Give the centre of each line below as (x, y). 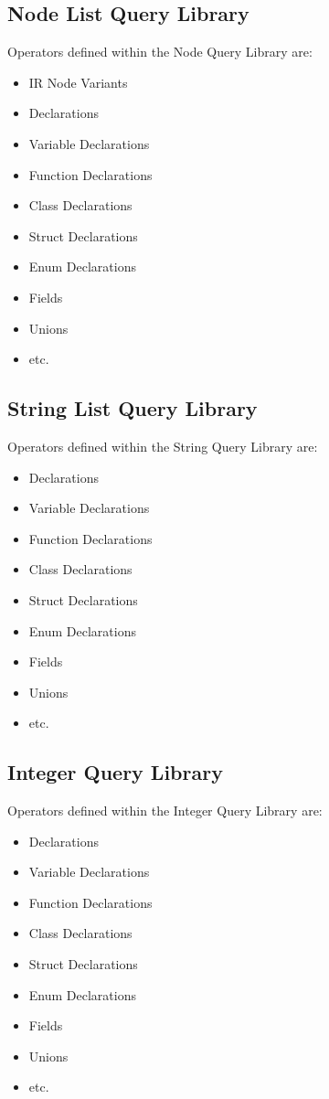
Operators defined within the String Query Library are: (163, 446)
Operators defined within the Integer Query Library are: (165, 811)
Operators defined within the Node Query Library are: (160, 52)
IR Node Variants (78, 82)
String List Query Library (133, 408)
